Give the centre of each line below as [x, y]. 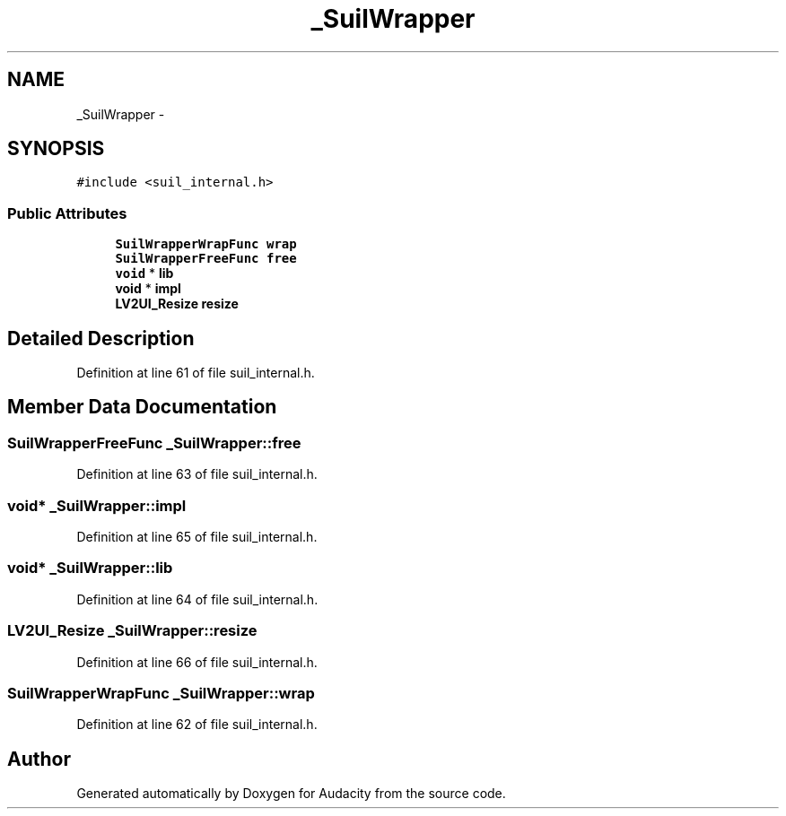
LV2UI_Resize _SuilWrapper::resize [132, 631]
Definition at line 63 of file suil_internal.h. [197, 474]
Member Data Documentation [142, 407]
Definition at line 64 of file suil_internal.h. [197, 599]
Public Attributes [67, 213]
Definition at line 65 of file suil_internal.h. [197, 537]
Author [39, 759]
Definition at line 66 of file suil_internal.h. [197, 662]
